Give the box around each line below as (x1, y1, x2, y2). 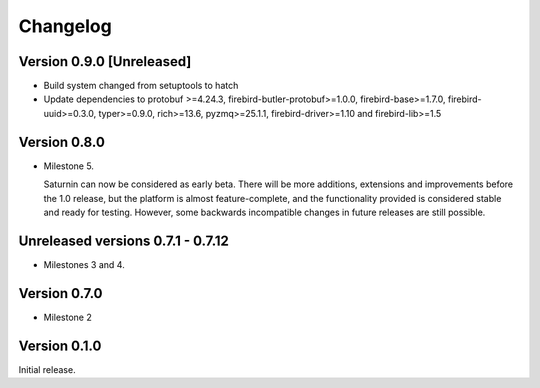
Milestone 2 (43, 311, 92, 323)
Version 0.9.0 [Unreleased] (18, 53, 192, 70)
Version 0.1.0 (18, 337, 102, 354)
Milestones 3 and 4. (43, 258, 125, 270)
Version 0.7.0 (18, 285, 104, 302)
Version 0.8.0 (18, 133, 105, 150)
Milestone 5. (43, 160, 95, 172)
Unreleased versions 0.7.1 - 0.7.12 (18, 232, 230, 249)
